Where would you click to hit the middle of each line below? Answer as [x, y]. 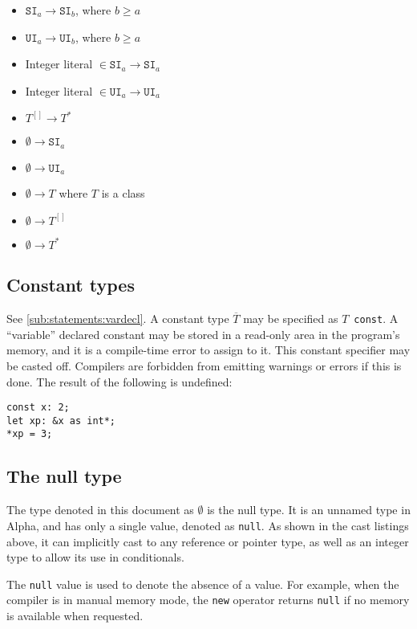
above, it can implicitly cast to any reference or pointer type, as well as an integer [208, 541]
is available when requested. [75, 616]
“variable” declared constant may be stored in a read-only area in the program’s [203, 334]
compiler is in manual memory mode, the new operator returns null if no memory [208, 600]
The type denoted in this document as [100, 510]
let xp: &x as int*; [61, 421]
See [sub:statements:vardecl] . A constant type [118, 319]
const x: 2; [38, 408]
